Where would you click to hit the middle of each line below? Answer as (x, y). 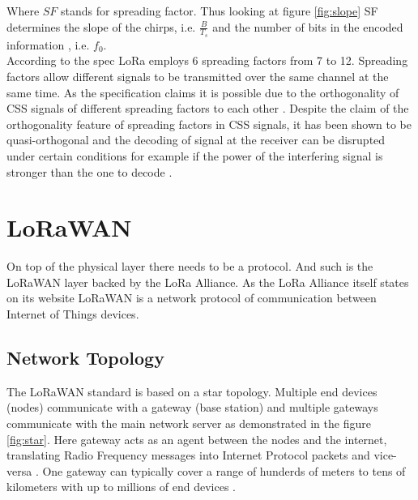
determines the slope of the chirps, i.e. (101, 26)
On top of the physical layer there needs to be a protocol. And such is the (190, 266)
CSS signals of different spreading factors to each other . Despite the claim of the (208, 108)
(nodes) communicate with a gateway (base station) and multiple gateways (192, 407)
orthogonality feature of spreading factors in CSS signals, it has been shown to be (209, 124)
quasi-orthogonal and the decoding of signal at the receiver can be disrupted (196, 140)
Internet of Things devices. (73, 314)
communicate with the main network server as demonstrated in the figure (189, 423)
